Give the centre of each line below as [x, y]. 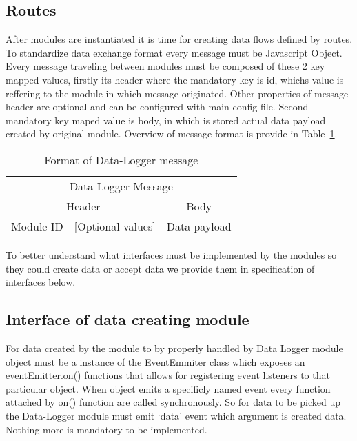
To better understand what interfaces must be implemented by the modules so [171, 254]
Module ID [37, 226]
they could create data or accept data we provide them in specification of [160, 268]
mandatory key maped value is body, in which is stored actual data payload [166, 120]
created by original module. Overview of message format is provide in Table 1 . [172, 134]
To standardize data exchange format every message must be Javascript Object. [174, 52]
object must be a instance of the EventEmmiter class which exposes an [155, 361]
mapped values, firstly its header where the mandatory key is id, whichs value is [175, 79]
